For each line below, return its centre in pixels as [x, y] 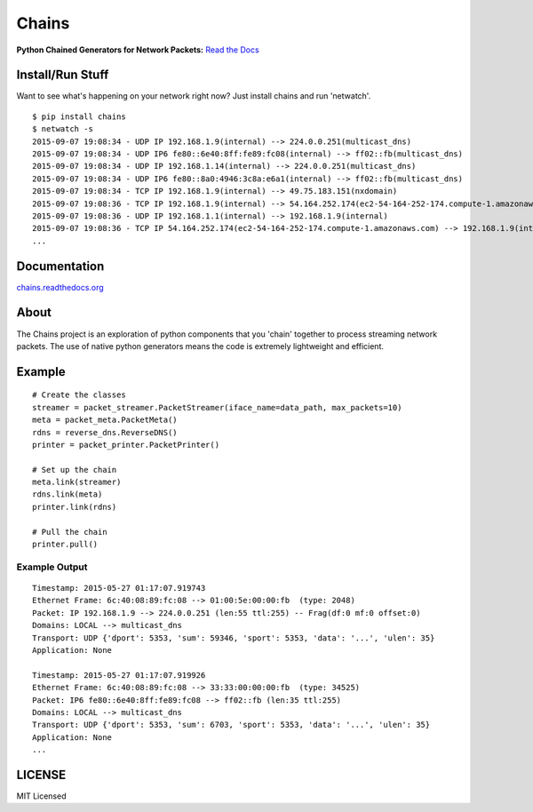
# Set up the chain [75, 470]
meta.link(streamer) [77, 482]
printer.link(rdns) [75, 507]
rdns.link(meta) [68, 494]
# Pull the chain [70, 532]
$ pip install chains [79, 116]
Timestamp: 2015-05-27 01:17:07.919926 [119, 675]
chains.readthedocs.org [60, 287]
